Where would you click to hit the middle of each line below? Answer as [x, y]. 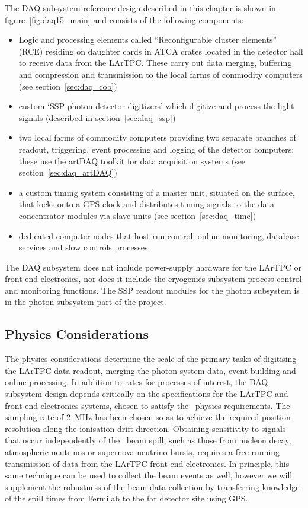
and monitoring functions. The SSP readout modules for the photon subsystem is [152, 290]
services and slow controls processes [83, 247]
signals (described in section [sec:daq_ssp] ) [97, 117]
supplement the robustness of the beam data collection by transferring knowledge [152, 486]
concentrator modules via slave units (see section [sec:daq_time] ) [137, 215]
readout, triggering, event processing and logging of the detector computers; [156, 149]
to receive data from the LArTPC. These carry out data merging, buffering [155, 63]
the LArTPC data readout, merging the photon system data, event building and [150, 370]
